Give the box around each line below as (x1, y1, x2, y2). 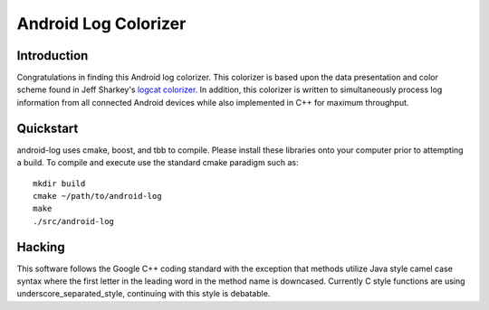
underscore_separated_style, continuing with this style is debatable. (16, 288, 271, 299)
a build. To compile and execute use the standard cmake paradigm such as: (16, 157, 299, 168)
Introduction (16, 48, 89, 63)
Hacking (16, 240, 65, 255)
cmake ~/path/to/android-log (33, 191, 162, 201)
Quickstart (16, 120, 79, 136)
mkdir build (33, 178, 86, 189)
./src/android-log (33, 216, 115, 226)
